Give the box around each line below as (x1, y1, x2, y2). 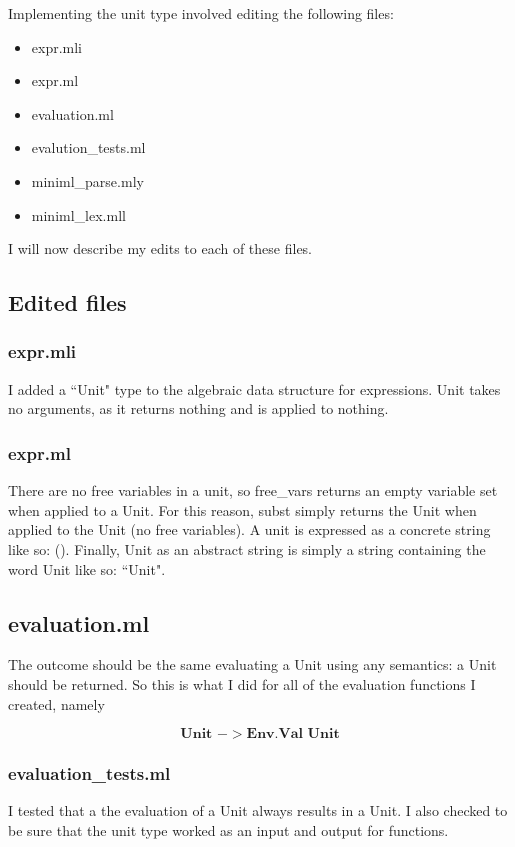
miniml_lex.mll (31, 204, 126, 225)
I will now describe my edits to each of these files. (8, 238, 313, 259)
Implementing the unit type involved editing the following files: (8, 3, 394, 23)
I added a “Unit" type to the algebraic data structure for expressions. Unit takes (8, 378, 501, 399)
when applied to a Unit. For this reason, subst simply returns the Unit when (8, 499, 477, 520)
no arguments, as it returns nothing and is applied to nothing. (8, 398, 389, 419)
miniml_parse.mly (31, 170, 144, 191)
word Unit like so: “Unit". (8, 558, 166, 579)
